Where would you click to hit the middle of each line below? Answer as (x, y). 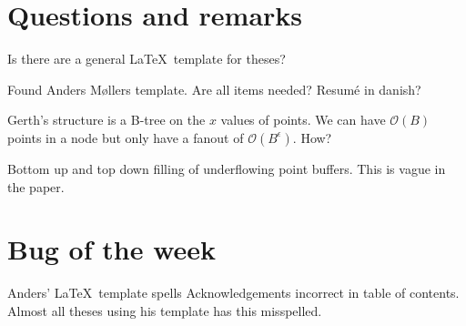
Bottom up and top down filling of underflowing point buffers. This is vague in (227, 168)
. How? (312, 137)
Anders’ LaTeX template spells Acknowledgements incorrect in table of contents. (233, 293)
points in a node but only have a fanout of (126, 137)
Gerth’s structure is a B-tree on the (106, 120)
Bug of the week (112, 249)
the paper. (36, 186)
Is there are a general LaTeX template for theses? (147, 59)
